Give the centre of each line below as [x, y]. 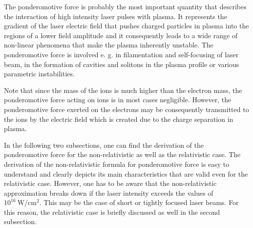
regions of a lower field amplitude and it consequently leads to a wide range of [121, 35]
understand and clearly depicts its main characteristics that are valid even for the [126, 173]
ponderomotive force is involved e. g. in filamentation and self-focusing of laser [121, 54]
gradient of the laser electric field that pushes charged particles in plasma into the [126, 26]
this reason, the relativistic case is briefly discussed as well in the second [112, 212]
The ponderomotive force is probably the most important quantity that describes [125, 6]
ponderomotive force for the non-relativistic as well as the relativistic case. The [122, 154]
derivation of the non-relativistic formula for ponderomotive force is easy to [117, 164]
